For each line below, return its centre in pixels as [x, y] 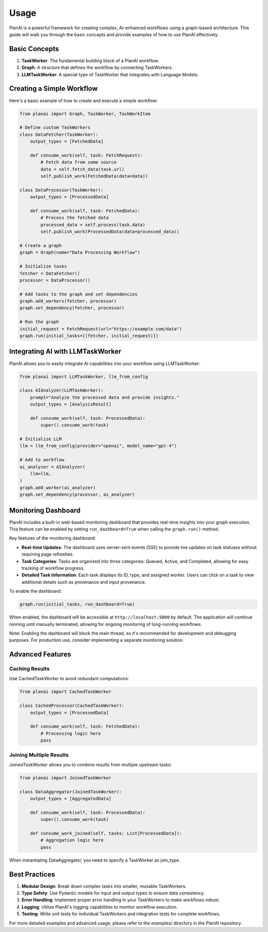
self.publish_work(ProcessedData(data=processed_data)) [110, 232]
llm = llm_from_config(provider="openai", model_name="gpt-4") [98, 446]
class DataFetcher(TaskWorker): [59, 134]
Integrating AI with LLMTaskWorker [65, 351]
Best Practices [32, 874]
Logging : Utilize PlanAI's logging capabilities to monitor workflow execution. [100, 907]
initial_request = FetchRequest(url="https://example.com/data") [101, 329]
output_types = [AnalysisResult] [71, 404]
